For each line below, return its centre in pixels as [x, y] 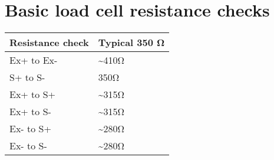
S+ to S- [27, 77]
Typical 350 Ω [131, 43]
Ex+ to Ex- [34, 60]
